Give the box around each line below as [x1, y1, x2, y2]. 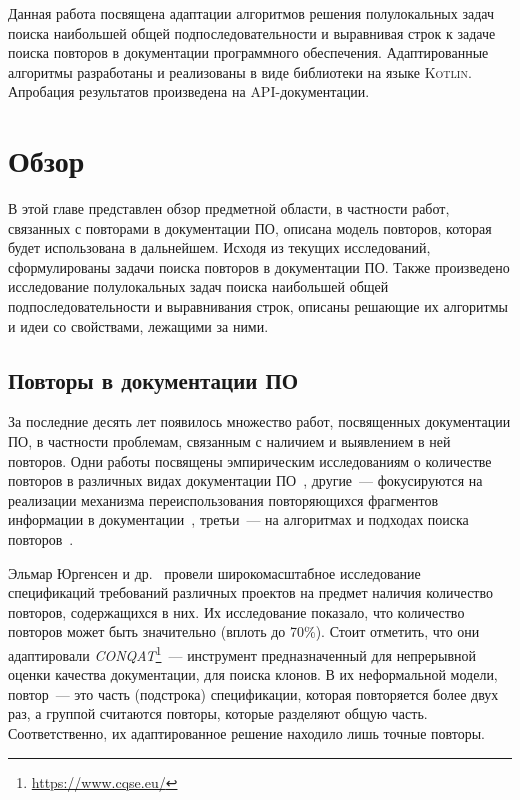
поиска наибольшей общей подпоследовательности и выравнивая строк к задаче [8, 22, 496, 43]
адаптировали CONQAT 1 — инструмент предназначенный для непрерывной [8, 641, 477, 665]
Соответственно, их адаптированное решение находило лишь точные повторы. [8, 723, 485, 744]
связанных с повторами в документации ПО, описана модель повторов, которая [8, 217, 492, 238]
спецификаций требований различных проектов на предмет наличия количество [8, 582, 493, 603]
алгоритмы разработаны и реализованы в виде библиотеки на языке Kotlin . [8, 61, 472, 82]
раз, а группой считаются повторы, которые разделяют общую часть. [8, 703, 428, 724]
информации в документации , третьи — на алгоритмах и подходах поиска [8, 509, 469, 530]
